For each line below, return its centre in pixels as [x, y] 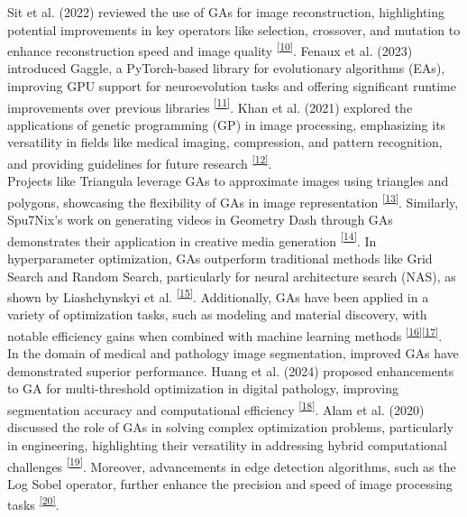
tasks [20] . [33, 503]
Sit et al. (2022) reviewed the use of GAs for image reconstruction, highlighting [226, 12]
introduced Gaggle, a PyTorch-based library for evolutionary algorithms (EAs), [226, 68]
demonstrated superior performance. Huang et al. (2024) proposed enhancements [231, 370]
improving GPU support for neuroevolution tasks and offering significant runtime [232, 86]
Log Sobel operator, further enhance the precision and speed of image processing [230, 483]
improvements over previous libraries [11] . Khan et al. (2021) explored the [210, 106]
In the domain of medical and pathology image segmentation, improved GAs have [233, 353]
